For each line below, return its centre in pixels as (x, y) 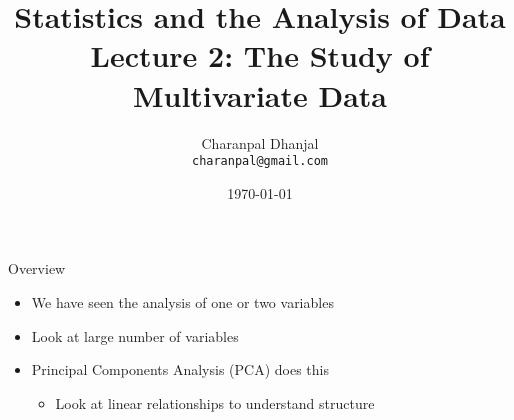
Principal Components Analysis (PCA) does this (180, 369)
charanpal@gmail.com (260, 161)
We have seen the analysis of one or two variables (182, 301)
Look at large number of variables (135, 335)
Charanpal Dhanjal (260, 142)
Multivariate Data (260, 94)
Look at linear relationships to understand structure (215, 402)
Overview (37, 268)
